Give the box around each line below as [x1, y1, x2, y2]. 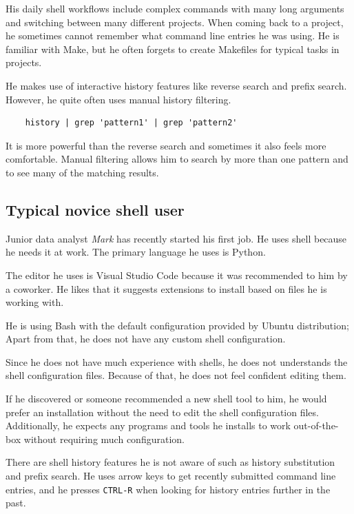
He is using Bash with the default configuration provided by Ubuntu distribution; [6, 318, 349, 332]
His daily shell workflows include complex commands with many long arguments [6, 1, 344, 15]
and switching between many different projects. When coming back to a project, [6, 14, 344, 29]
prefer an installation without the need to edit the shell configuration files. [6, 404, 319, 419]
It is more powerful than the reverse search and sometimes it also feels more [6, 138, 326, 152]
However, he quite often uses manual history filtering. [6, 92, 231, 106]
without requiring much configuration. [23, 431, 185, 446]
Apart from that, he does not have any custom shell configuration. [6, 331, 286, 346]
